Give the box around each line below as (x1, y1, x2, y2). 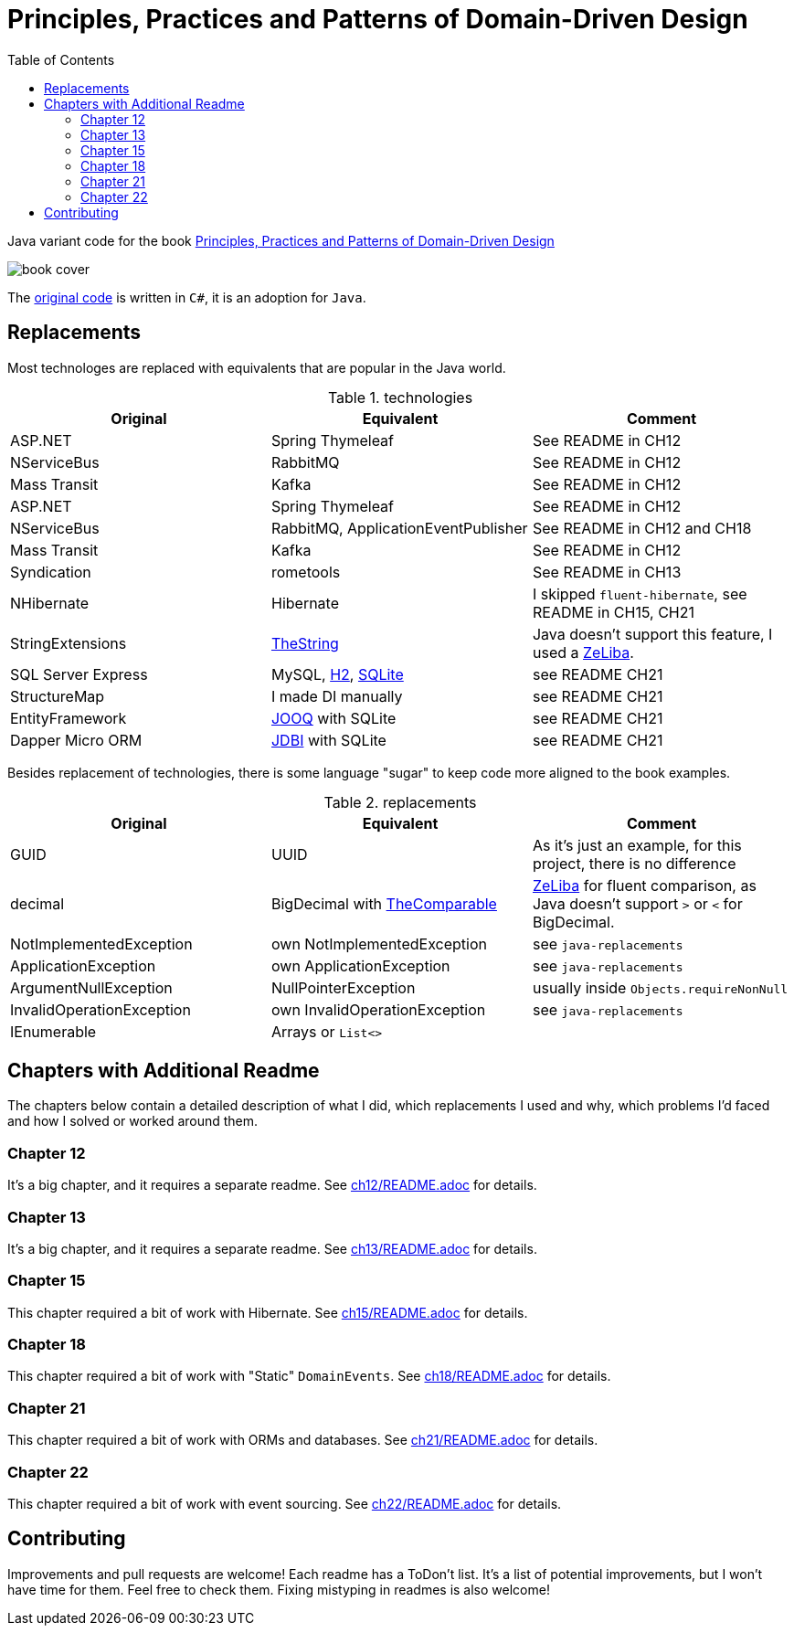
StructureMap (10, 686, 105, 705)
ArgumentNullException (10, 978, 173, 997)
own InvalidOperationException (270, 1000, 486, 1019)
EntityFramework (10, 708, 127, 727)
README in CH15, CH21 (532, 602, 694, 621)
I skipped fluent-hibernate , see (532, 584, 747, 603)
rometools (270, 562, 341, 581)
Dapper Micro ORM (10, 730, 143, 749)
